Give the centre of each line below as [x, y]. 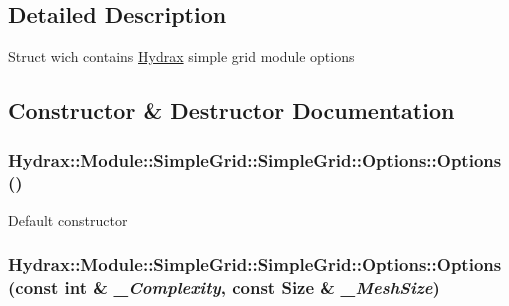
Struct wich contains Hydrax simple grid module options [181, 56]
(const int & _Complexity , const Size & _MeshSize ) [224, 287]
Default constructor [68, 219]
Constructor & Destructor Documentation [231, 110]
